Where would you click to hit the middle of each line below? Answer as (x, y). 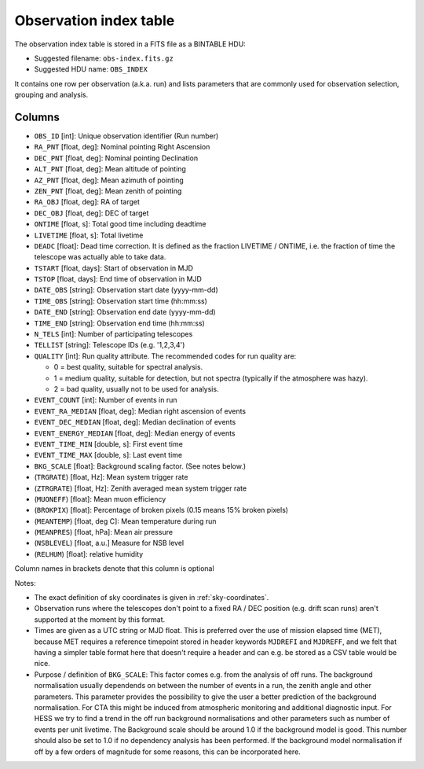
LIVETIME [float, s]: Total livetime (89, 235)
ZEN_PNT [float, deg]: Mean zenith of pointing (108, 191)
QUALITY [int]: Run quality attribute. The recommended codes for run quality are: (165, 356)
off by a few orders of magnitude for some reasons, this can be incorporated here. (168, 752)
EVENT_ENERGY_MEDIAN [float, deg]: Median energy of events (135, 433)
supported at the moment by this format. (100, 619)
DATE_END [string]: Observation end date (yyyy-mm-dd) (125, 312)
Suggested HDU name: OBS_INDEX (91, 69)
